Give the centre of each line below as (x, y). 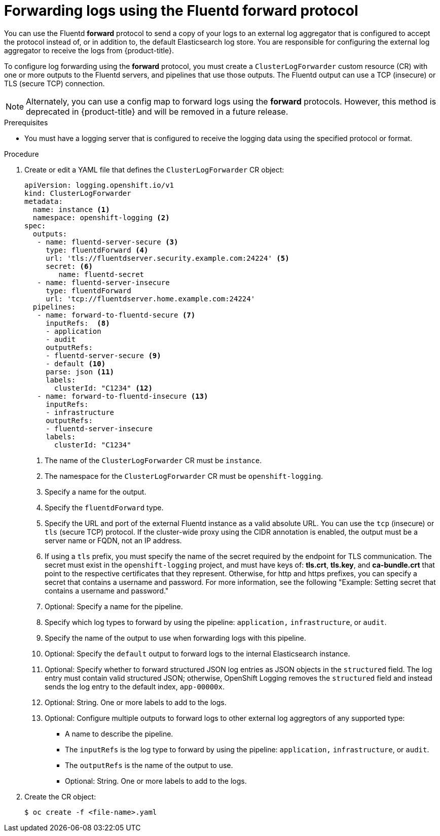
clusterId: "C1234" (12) (103, 388)
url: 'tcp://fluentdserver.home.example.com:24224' (151, 299)
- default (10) (76, 363)
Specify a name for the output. (96, 492)
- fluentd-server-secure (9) (103, 355)
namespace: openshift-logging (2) (101, 217)
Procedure (22, 154)
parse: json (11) (80, 372)
